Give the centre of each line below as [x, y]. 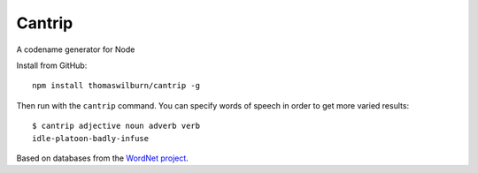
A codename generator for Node [76, 49]
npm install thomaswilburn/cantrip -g [116, 86]
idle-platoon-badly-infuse [91, 138]
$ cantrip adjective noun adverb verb [116, 126]
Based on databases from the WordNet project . [103, 158]
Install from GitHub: [52, 65]
